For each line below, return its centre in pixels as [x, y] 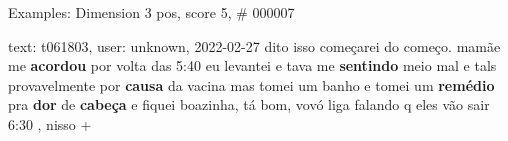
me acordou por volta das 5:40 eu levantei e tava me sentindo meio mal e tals [252, 65]
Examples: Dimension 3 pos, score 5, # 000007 [151, 12]
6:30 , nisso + [50, 123]
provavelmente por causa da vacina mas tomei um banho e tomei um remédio [251, 84]
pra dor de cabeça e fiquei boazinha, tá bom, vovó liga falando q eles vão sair [249, 104]
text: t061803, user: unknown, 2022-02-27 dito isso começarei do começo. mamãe [254, 45]
